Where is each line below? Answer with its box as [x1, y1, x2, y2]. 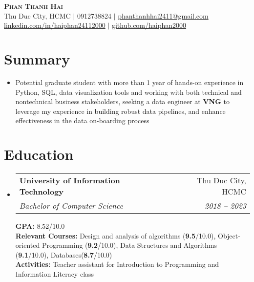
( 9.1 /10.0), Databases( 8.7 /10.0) [15, 249, 112, 260]
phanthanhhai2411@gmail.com [118, 10, 209, 21]
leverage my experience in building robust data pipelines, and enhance [15, 106, 226, 116]
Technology [19, 186, 64, 197]
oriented [15, 240, 40, 250]
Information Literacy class [15, 268, 94, 279]
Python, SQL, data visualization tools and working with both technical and [15, 87, 242, 97]
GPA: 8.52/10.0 [15, 221, 65, 231]
